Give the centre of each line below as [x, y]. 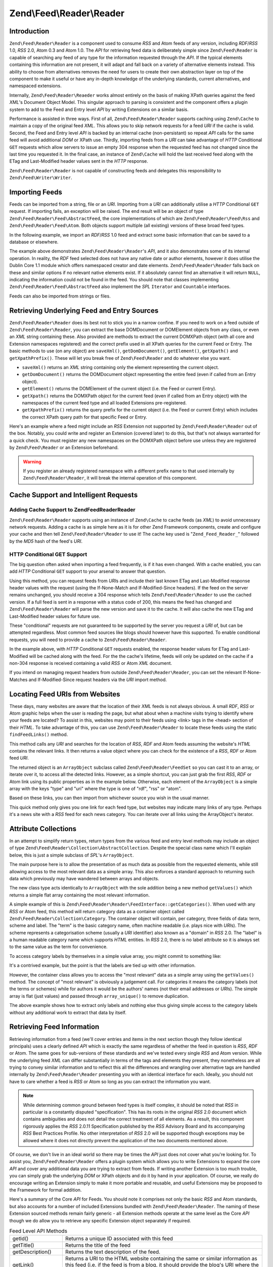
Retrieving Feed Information [54, 1027]
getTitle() [23, 1245]
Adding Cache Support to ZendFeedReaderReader [73, 510]
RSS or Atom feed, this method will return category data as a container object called [97, 911]
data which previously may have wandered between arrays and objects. [84, 878]
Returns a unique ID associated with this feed [119, 1239]
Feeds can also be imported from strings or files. [60, 296]
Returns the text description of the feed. [113, 1252]
